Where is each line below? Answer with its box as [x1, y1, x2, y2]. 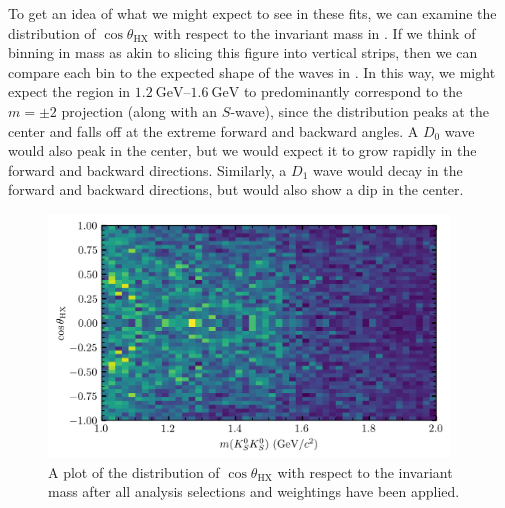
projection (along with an [61, 100, 218, 121]
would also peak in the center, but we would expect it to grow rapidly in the [8, 140, 477, 161]
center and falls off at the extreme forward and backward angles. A [8, 120, 419, 141]
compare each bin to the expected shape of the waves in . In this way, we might [8, 61, 496, 82]
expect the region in [8, 81, 131, 102]
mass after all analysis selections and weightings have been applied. [48, 481, 460, 502]
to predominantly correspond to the [243, 81, 463, 102]
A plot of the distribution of [48, 461, 220, 482]
